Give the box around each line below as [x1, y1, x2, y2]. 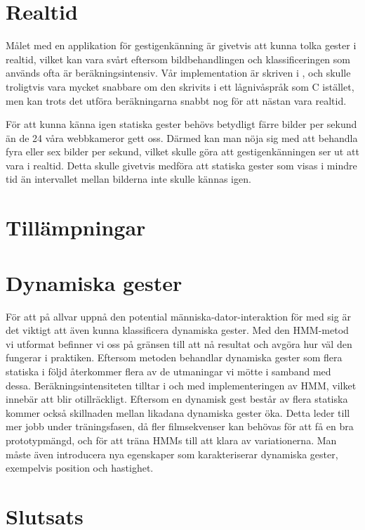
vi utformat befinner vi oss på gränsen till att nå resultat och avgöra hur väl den [6, 336, 352, 351]
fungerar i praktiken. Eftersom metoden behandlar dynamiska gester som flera [6, 350, 343, 365]
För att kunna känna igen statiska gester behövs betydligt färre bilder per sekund [6, 117, 357, 131]
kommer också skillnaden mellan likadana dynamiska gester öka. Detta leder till [6, 405, 350, 420]
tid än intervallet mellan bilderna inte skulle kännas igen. [6, 172, 251, 186]
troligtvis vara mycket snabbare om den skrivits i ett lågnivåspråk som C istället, [6, 79, 354, 93]
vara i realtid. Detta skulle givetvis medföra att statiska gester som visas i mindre [6, 157, 357, 172]
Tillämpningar [6, 213, 146, 242]
